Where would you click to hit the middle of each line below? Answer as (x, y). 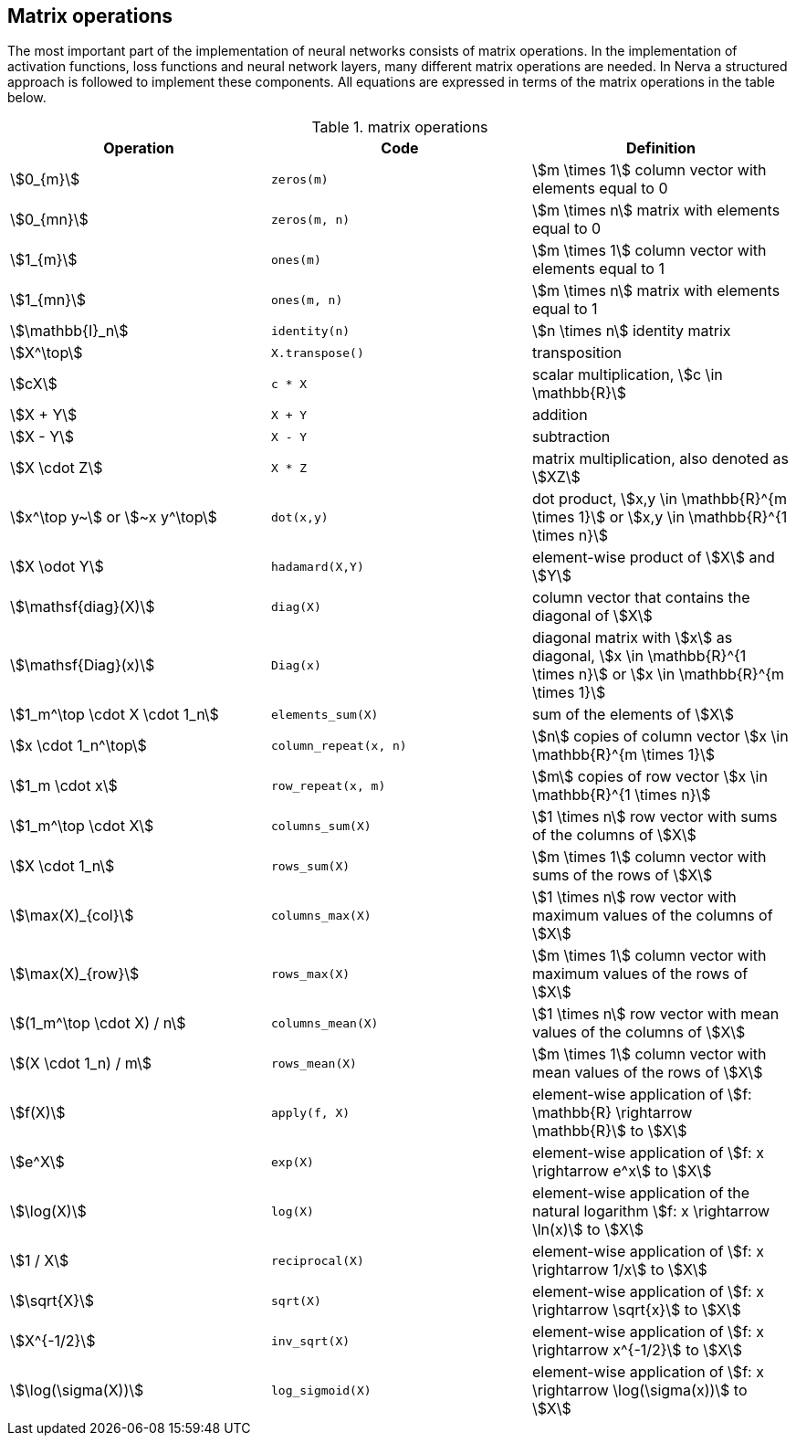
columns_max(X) (321, 915)
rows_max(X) (310, 974)
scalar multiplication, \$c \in (627, 375)
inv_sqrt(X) (310, 1341)
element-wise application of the (641, 1193)
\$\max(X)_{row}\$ (75, 974)
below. (27, 98)
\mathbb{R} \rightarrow (612, 1113)
